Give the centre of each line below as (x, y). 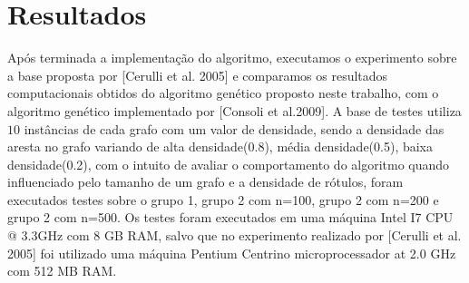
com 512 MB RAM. (62, 271)
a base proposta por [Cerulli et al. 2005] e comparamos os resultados (198, 75)
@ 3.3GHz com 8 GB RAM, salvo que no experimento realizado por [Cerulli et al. (234, 235)
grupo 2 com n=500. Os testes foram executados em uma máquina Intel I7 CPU (230, 217)
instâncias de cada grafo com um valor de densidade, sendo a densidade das (234, 128)
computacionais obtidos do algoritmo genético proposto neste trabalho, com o (223, 93)
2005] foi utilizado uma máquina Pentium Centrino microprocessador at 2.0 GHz (232, 253)
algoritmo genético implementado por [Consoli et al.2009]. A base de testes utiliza (234, 110)
